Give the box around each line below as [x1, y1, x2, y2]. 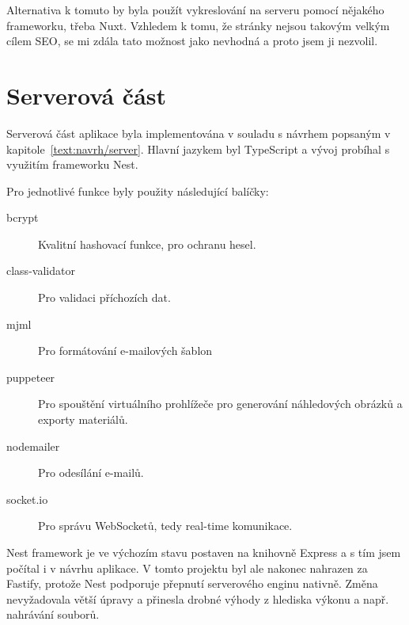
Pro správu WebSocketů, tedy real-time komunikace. [38, 517, 293, 534]
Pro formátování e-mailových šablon [38, 342, 213, 359]
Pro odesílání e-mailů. [38, 464, 144, 481]
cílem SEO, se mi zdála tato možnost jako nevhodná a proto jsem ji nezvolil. [6, 32, 378, 49]
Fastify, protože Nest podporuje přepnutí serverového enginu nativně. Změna [6, 575, 378, 592]
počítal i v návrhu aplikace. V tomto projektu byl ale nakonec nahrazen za [6, 559, 368, 576]
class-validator [6, 262, 75, 279]
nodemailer [6, 437, 60, 454]
